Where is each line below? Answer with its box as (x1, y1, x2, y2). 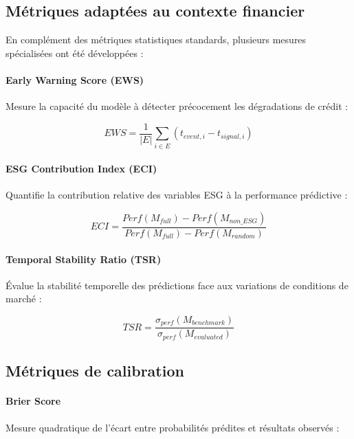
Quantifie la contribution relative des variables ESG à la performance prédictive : (5, 188, 348, 202)
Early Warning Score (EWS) (5, 72, 144, 87)
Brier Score (5, 394, 61, 408)
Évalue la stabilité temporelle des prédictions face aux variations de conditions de (5, 278, 349, 292)
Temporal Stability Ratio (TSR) (5, 251, 162, 266)
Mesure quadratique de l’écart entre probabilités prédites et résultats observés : (5, 420, 340, 434)
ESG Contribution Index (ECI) (5, 161, 157, 176)
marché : (5, 291, 42, 306)
